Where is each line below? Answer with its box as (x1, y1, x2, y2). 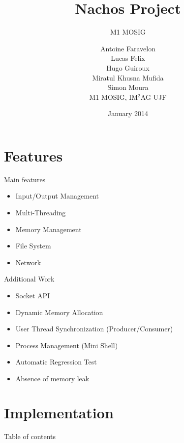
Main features (4, 174, 46, 184)
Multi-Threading (15, 207, 66, 217)
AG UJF (140, 91, 167, 102)
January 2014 (108, 108, 148, 119)
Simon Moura (107, 82, 149, 92)
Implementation (4, 402, 114, 422)
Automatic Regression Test (15, 357, 97, 367)
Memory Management (15, 224, 82, 234)
